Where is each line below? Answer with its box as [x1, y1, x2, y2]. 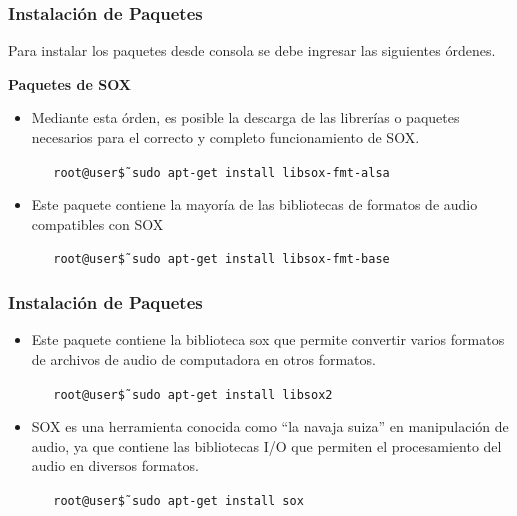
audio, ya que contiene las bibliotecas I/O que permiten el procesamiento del [31, 435, 502, 456]
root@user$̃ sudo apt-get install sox [53, 493, 304, 508]
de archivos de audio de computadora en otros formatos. [31, 348, 376, 369]
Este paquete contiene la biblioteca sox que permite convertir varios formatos [31, 329, 505, 350]
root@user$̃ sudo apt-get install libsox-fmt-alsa [53, 165, 390, 180]
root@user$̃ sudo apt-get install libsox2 [53, 387, 333, 402]
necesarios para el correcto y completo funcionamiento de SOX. [31, 127, 420, 147]
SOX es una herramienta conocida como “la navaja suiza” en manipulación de [31, 416, 509, 437]
